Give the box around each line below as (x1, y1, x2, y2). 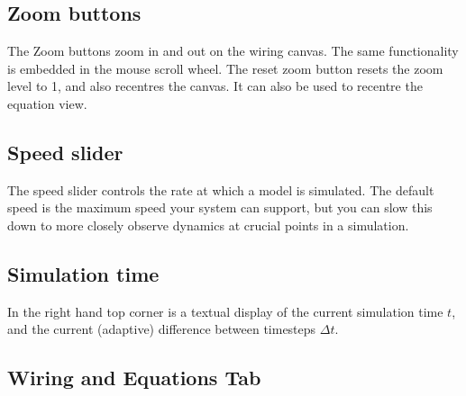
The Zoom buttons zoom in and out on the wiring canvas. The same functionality (7, 41, 459, 60)
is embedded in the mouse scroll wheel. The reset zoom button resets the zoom (7, 58, 443, 77)
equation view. (7, 94, 87, 112)
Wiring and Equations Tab (7, 364, 261, 391)
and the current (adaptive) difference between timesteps (7, 319, 316, 338)
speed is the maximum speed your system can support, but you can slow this (7, 198, 433, 217)
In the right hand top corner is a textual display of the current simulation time (7, 301, 443, 320)
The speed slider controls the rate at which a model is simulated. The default (7, 180, 434, 199)
